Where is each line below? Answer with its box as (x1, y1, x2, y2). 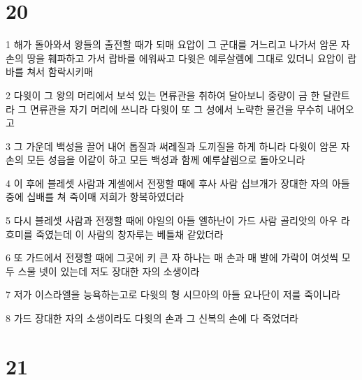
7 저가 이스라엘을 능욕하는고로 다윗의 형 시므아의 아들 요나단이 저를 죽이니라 (6, 287, 340, 302)
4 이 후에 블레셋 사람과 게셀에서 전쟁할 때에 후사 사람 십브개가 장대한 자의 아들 (6, 175, 350, 190)
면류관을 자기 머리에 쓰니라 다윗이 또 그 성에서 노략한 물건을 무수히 (30, 101, 324, 116)
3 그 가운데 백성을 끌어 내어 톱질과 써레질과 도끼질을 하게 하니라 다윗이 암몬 (6, 138, 338, 153)
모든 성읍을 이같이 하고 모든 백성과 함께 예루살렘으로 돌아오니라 (27, 152, 305, 167)
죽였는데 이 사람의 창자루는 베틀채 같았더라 (36, 226, 224, 241)
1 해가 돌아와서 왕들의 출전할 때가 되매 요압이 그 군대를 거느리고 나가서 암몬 (6, 37, 338, 52)
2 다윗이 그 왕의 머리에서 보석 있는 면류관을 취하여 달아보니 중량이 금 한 (6, 87, 320, 102)
